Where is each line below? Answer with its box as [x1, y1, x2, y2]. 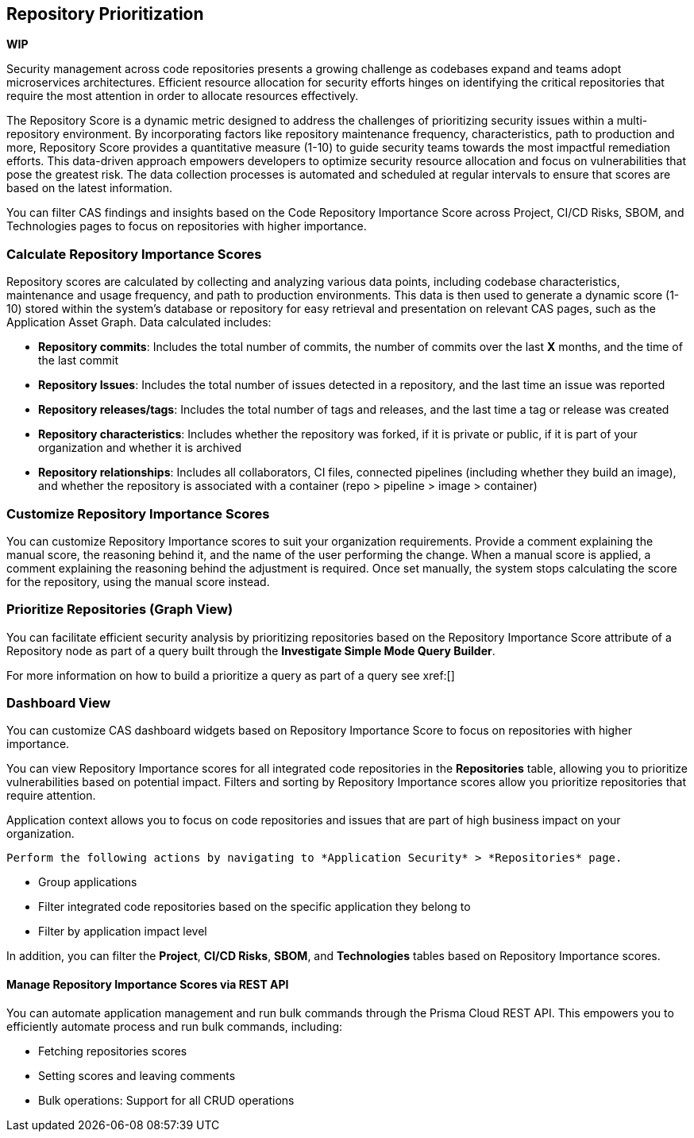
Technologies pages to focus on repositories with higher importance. [6, 219, 367, 233]
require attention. [6, 789, 96, 803]
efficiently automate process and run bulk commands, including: [6, 1019, 342, 1033]
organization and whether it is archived [38, 441, 241, 455]
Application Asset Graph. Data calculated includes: [6, 315, 272, 330]
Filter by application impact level [38, 924, 207, 939]
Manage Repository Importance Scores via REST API [6, 978, 289, 992]
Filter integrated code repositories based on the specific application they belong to [38, 900, 471, 914]
